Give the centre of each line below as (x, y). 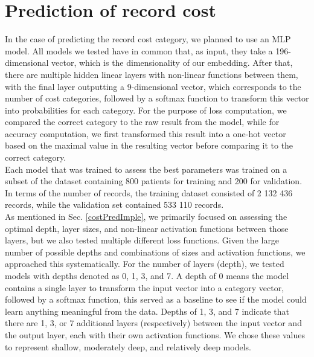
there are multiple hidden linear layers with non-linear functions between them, (152, 74)
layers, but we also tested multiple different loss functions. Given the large (142, 240)
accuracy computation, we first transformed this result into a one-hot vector (146, 133)
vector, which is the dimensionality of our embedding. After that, (172, 63)
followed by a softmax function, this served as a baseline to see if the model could (156, 299)
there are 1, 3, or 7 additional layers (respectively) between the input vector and (153, 323)
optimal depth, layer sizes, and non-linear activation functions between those (147, 228)
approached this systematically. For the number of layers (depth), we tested (145, 264)
